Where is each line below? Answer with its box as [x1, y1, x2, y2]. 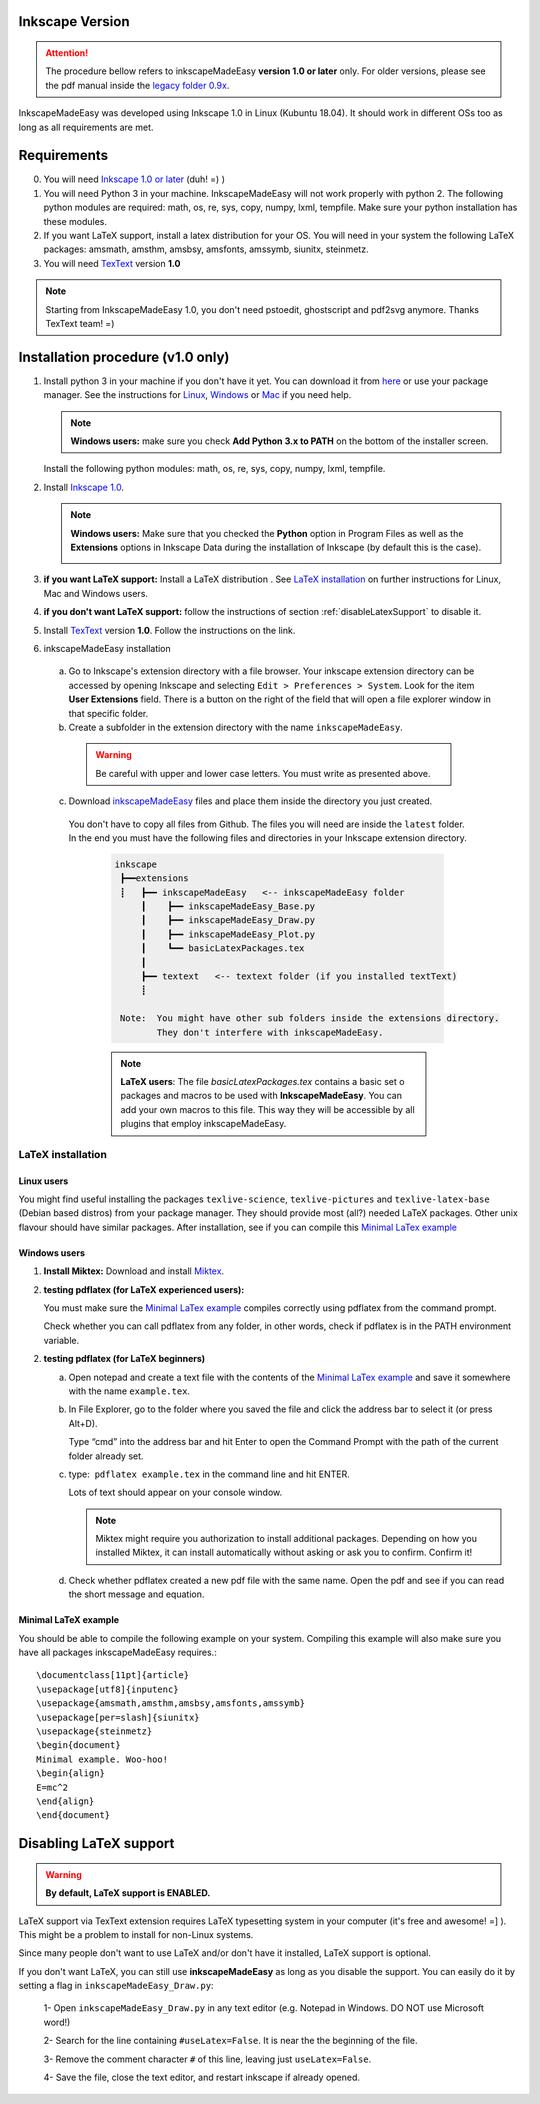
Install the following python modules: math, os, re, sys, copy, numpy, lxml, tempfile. [43, 463, 386, 475]
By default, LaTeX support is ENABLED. [45, 1887, 211, 1899]
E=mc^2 [36, 1781, 69, 1793]
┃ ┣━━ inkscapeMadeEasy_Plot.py [140, 928, 315, 940]
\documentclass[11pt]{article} [36, 1670, 190, 1681]
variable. [43, 1334, 80, 1346]
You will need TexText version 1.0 [43, 257, 181, 269]
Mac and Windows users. [43, 587, 149, 599]
